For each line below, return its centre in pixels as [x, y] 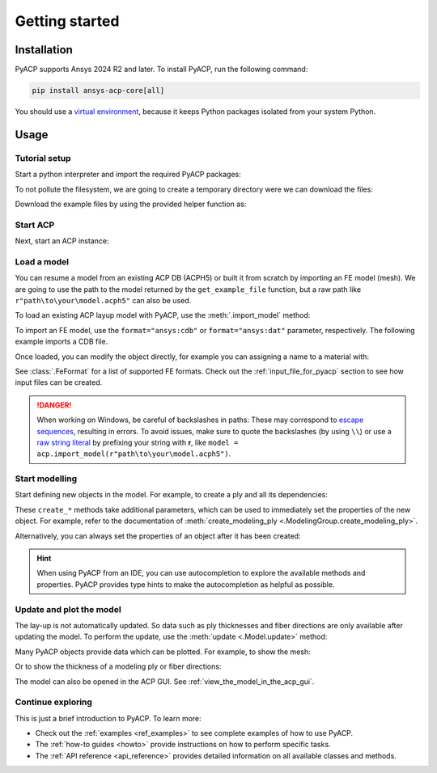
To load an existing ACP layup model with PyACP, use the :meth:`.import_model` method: [163, 315]
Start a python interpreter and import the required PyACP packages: [128, 175]
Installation [44, 50]
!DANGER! [54, 405]
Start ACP [35, 225]
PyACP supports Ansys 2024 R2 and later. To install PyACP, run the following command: [161, 70]
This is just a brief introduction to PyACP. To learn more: [108, 718]
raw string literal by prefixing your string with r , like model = [138, 442]
